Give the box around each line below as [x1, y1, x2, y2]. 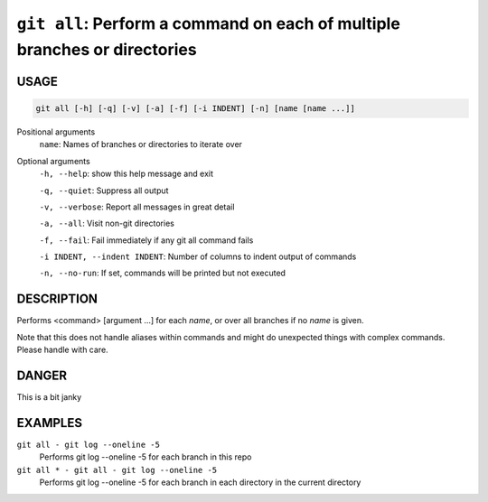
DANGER [16, 367, 68, 383]
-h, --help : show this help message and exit [39, 168, 214, 180]
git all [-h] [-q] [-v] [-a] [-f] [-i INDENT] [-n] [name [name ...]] [35, 103, 356, 113]
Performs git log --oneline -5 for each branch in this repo [39, 451, 252, 462]
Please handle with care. [16, 344, 108, 356]
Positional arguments [16, 126, 96, 137]
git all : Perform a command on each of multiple [16, 14, 401, 33]
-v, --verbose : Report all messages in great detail [39, 201, 235, 212]
